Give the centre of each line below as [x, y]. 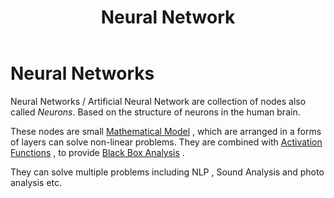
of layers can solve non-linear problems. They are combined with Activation [166, 142]
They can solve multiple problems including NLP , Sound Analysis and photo [167, 172]
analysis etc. [36, 182]
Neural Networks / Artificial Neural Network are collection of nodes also [158, 101]
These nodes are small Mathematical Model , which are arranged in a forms [166, 131]
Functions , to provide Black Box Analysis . [97, 152]
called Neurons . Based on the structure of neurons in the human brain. [155, 112]
